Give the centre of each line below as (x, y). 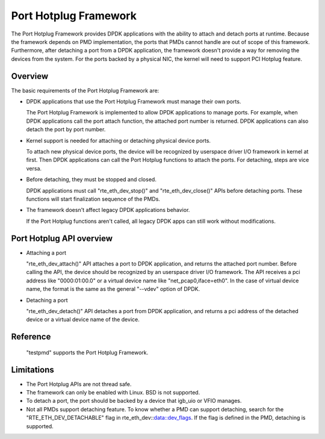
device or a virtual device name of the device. (83, 320)
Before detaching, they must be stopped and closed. (91, 179)
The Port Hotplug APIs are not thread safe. (79, 384)
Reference (31, 337)
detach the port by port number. (66, 129)
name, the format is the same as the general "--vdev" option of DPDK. (113, 289)
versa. (34, 168)
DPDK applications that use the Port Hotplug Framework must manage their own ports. (134, 102)
